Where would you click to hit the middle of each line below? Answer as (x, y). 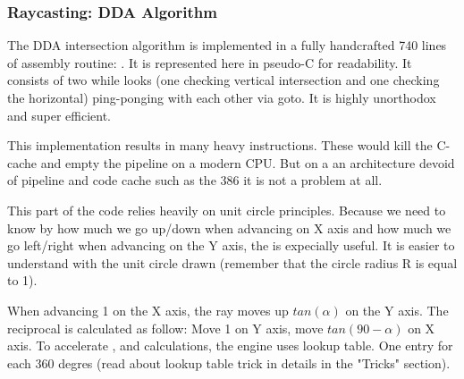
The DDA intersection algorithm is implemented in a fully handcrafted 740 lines (227, 45)
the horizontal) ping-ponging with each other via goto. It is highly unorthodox (222, 97)
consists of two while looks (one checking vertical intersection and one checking (224, 80)
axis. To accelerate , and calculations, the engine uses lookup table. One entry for (230, 345)
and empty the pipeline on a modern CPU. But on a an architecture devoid (248, 162)
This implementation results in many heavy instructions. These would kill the (220, 145)
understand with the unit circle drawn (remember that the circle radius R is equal (232, 262)
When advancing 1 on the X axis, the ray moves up (148, 310)
